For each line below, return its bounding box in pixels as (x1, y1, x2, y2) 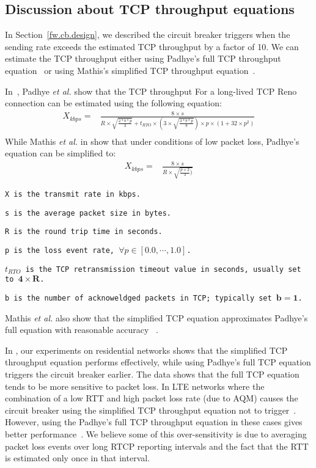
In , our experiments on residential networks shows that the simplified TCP (5, 343, 288, 356)
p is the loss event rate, (5, 246, 114, 255)
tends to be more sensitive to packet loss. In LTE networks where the (5, 379, 265, 392)
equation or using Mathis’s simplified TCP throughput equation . (5, 64, 255, 76)
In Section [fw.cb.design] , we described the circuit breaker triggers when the (5, 28, 290, 41)
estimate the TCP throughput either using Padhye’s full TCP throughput (5, 52, 281, 65)
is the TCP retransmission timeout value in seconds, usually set (25, 265, 301, 274)
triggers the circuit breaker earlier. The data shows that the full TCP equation (5, 368, 299, 381)
